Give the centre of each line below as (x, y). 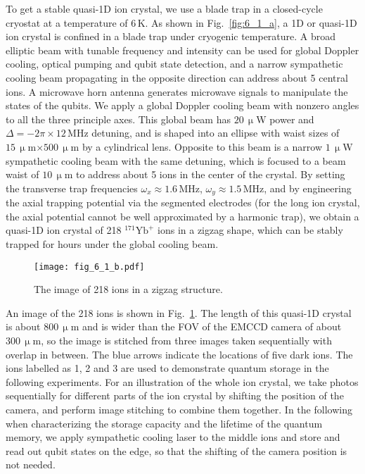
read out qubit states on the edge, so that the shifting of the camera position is (177, 450)
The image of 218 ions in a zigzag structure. (128, 289)
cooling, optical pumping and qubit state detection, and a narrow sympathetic (174, 64)
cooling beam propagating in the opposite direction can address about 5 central (177, 77)
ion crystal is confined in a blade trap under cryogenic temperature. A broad (171, 36)
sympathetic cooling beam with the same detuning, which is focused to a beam (176, 160)
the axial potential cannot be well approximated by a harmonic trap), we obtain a (182, 216)
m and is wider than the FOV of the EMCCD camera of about (206, 326)
